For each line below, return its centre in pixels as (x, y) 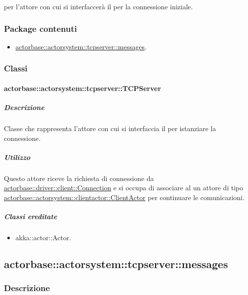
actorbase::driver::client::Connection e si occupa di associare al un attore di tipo (124, 188)
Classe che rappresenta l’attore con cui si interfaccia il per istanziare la (110, 128)
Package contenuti (41, 28)
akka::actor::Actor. (43, 238)
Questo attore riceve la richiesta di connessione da (79, 178)
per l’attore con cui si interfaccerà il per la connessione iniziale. (99, 6)
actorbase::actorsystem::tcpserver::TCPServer (83, 88)
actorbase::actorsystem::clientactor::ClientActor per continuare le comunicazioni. (124, 197)
